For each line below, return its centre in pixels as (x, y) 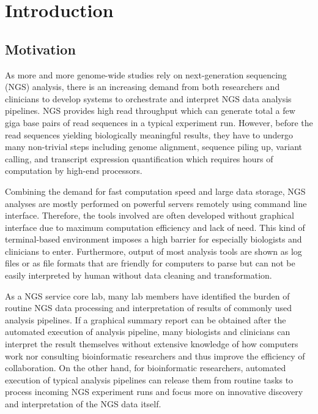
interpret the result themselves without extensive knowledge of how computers (152, 344)
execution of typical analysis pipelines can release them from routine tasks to (149, 379)
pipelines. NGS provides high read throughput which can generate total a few (150, 111)
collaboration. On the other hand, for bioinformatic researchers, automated (146, 368)
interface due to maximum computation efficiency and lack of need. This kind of (155, 227)
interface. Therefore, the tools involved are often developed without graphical (150, 215)
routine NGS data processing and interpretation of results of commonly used (148, 308)
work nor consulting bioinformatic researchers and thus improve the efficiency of (155, 356)
